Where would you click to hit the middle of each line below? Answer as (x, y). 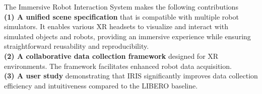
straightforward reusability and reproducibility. (77, 46)
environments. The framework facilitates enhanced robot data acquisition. (118, 66)
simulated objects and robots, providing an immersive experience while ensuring (127, 36)
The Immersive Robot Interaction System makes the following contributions (121, 7)
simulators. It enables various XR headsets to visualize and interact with (116, 26)
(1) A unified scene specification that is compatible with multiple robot (121, 16)
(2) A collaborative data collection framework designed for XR (111, 56)
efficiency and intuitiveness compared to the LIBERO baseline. (101, 85)
